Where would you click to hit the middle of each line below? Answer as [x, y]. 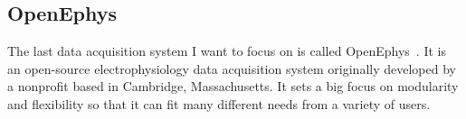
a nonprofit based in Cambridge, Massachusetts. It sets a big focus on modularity [233, 86]
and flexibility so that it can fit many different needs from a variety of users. [219, 103]
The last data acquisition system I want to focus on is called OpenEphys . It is [227, 51]
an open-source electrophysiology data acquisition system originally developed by [232, 68]
